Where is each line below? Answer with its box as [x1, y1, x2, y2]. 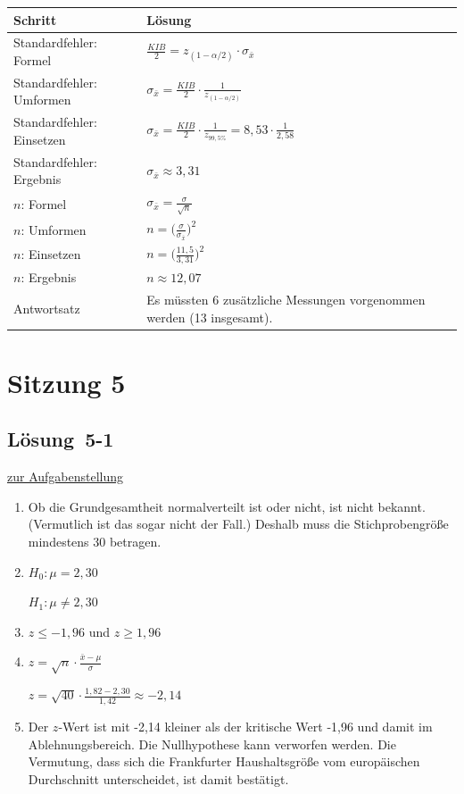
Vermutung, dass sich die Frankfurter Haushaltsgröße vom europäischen [28, 752, 420, 771]
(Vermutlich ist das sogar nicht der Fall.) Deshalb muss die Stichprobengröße [28, 514, 449, 533]
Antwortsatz [13, 298, 80, 317]
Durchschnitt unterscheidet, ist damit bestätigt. [28, 769, 289, 788]
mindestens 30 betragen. [28, 532, 162, 551]
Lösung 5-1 [7, 425, 114, 453]
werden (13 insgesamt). [146, 307, 273, 326]
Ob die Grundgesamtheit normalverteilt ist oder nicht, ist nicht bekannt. [28, 497, 426, 515]
